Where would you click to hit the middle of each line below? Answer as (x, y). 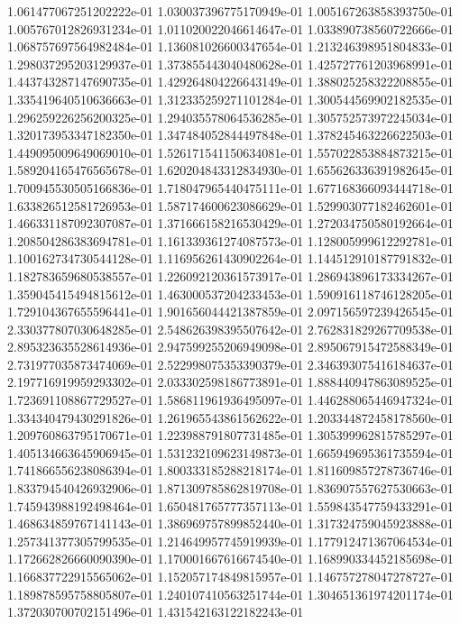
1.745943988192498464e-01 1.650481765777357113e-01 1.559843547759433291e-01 (230, 505)
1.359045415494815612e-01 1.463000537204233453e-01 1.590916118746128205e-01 (230, 294)
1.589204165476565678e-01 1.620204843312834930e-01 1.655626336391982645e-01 (230, 170)
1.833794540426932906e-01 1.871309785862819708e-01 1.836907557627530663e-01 (230, 488)
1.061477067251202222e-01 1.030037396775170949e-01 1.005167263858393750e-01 (230, 11)
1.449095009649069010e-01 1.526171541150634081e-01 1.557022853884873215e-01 (230, 152)
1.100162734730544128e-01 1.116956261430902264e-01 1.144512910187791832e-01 (230, 258)
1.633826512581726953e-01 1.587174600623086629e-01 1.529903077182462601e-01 (230, 205)
